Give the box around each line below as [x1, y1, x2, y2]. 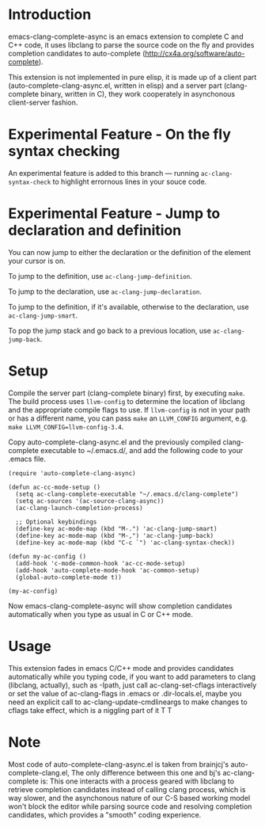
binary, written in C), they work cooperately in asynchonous [40, 89, 236, 98]
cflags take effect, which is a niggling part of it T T [8, 705, 172, 715]
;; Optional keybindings [15, 517, 97, 526]
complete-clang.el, [8, 768, 70, 777]
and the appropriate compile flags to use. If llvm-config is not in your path [8, 405, 251, 414]
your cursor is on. [8, 256, 66, 265]
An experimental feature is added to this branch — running [8, 168, 199, 177]
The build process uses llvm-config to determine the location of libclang [8, 396, 245, 406]
